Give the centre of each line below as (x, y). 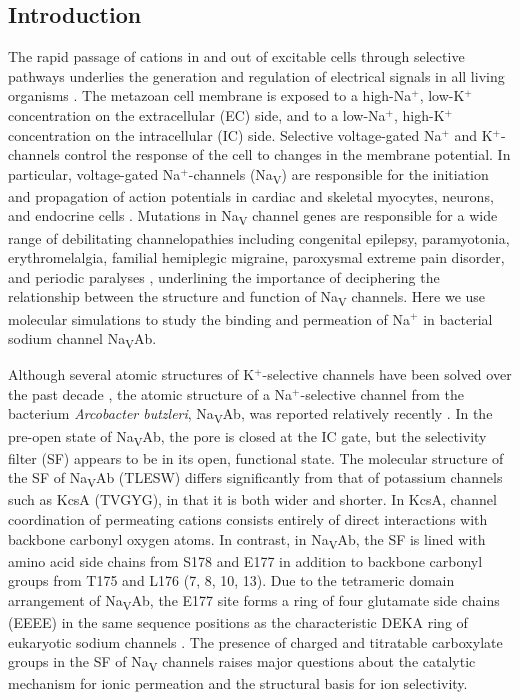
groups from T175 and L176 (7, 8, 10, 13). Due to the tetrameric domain (231, 580)
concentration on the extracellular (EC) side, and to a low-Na (197, 114)
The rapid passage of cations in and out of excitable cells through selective (236, 56)
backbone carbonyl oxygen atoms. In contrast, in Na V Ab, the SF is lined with (247, 540)
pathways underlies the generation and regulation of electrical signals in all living (256, 75)
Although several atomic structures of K (131, 374)
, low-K (442, 95)
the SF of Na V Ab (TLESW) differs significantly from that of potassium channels (255, 479)
